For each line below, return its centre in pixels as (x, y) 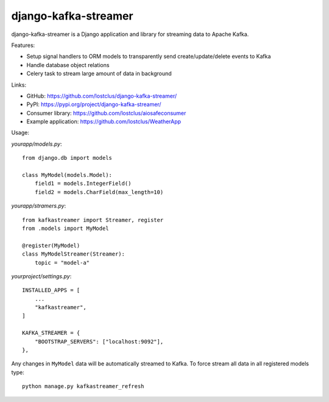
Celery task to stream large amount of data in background (99, 74)
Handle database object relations (68, 65)
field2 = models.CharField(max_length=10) (99, 192)
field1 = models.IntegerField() (83, 184)
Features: (23, 45)
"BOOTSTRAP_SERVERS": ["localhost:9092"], (99, 341)
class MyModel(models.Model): (67, 175)
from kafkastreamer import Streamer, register (93, 220)
